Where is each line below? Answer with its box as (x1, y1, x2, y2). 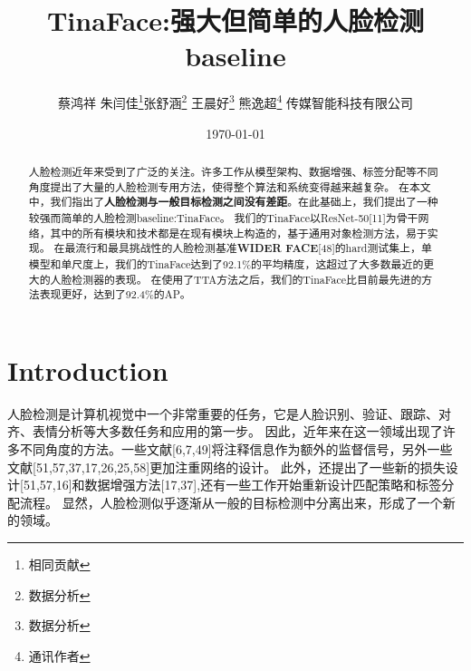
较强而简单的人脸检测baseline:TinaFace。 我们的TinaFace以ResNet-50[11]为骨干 (28, 209, 418, 225)
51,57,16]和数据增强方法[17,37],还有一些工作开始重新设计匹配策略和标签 (23, 475, 442, 494)
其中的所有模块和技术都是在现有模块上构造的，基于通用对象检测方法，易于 (50, 225, 428, 240)
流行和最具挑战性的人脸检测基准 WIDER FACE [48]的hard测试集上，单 (75, 240, 432, 257)
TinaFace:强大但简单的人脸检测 (46, 2, 425, 39)
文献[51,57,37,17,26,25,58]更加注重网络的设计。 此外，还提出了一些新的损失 (7, 457, 446, 476)
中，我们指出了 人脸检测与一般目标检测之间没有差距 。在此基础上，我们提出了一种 (28, 194, 438, 210)
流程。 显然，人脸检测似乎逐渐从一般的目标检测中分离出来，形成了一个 (19, 492, 443, 511)
